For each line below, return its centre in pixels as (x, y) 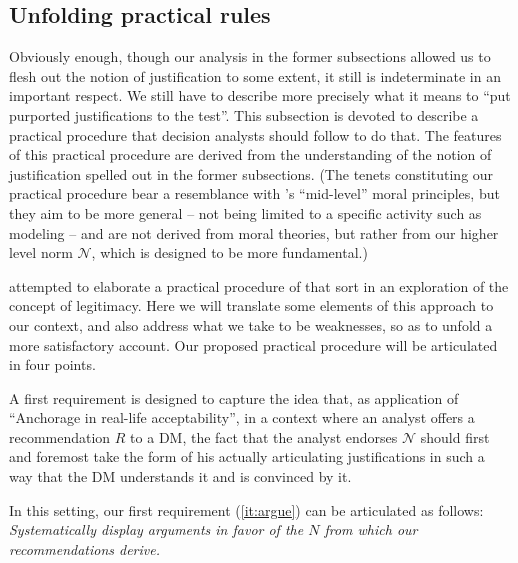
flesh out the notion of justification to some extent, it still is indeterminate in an (255, 75)
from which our (371, 529)
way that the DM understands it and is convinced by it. (180, 476)
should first (455, 436)
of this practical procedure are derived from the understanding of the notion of (250, 154)
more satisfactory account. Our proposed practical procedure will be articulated (253, 344)
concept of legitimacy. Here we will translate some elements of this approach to (251, 305)
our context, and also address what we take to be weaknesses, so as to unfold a (251, 324)
